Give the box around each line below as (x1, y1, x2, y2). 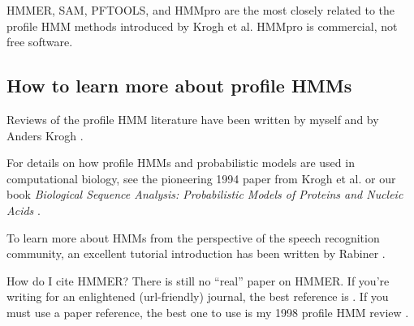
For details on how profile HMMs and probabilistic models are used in (6, 154, 355, 171)
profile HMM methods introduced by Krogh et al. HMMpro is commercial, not (6, 17, 398, 34)
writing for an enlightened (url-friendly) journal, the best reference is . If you (6, 288, 389, 305)
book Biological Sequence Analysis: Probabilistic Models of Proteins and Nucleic (6, 186, 403, 203)
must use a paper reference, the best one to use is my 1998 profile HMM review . (6, 303, 409, 320)
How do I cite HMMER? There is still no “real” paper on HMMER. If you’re (6, 272, 390, 289)
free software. (6, 33, 73, 50)
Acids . (6, 201, 41, 218)
